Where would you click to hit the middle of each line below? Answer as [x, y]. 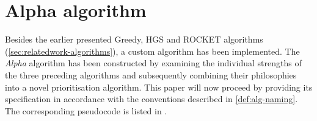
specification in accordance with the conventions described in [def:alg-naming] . [151, 99]
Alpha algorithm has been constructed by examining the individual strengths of [153, 63]
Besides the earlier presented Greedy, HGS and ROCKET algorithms [134, 39]
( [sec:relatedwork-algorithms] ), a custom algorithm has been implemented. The [152, 51]
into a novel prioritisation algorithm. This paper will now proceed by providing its [159, 87]
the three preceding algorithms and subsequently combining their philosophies [151, 74]
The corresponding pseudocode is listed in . [86, 110]
